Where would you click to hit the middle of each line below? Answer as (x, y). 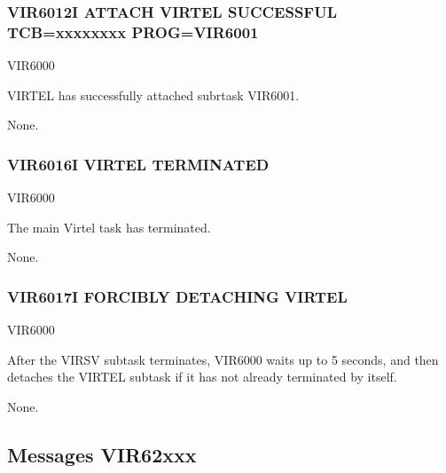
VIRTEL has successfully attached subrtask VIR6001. (153, 95)
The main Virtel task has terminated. (109, 227)
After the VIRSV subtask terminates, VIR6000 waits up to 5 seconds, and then (223, 359)
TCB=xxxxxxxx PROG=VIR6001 (133, 32)
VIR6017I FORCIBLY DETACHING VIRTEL (177, 296)
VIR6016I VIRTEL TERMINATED (138, 164)
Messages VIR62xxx (102, 454)
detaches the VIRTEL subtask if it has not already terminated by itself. (202, 377)
